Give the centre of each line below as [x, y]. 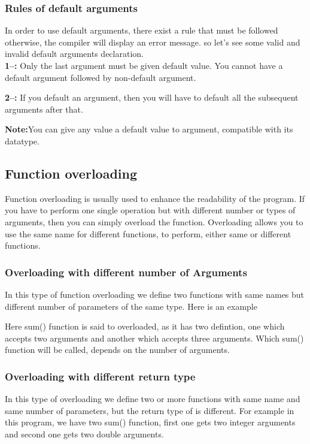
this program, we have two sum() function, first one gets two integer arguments [150, 422]
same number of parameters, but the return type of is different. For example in [150, 410]
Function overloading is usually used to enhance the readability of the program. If [155, 198]
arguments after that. [44, 109]
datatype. [22, 141]
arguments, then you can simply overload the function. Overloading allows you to [154, 221]
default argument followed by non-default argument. [101, 77]
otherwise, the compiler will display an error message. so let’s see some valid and [153, 42]
